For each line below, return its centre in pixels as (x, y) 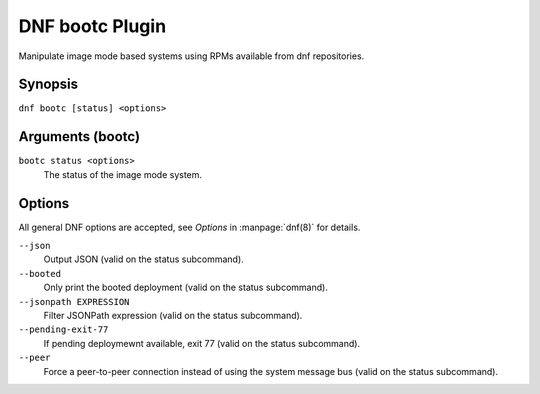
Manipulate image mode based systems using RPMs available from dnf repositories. (191, 56)
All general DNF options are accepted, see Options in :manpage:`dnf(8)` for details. (189, 227)
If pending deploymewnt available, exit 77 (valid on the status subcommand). (201, 343)
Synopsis (48, 84)
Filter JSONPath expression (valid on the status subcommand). (173, 315)
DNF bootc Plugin (92, 26)
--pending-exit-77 (63, 329)
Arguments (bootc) (79, 136)
